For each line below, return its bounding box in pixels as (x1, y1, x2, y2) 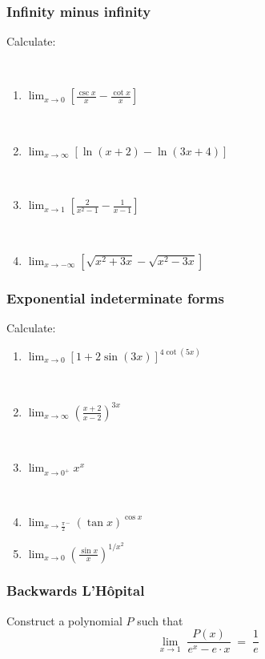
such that (137, 612, 183, 629)
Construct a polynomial (6, 612, 122, 629)
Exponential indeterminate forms (6, 287, 224, 307)
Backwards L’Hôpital (6, 581, 145, 601)
